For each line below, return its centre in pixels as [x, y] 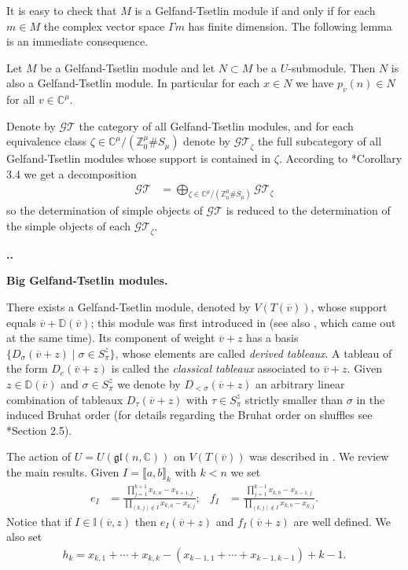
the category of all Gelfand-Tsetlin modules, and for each [216, 125]
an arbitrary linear [300, 383]
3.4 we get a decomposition [72, 173]
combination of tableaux [65, 399]
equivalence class [47, 141]
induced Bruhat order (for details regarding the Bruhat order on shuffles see [189, 415]
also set [24, 537]
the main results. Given [63, 471]
